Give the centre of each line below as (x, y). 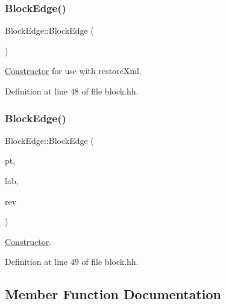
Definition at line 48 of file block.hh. (72, 91)
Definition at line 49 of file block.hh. (72, 262)
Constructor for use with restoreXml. (73, 71)
